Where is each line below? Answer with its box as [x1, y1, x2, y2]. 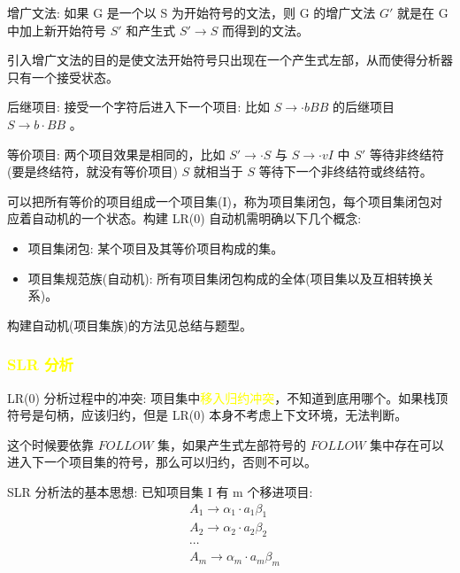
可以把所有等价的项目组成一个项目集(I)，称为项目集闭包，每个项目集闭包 [7, 191, 430, 210]
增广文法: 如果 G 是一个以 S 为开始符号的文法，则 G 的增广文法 [7, 4, 376, 21]
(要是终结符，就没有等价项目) [7, 162, 178, 181]
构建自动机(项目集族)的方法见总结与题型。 [7, 315, 252, 334]
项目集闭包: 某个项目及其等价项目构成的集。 [27, 238, 284, 257]
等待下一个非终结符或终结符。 [258, 162, 433, 181]
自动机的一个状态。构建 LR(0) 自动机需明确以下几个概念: [31, 209, 362, 228]
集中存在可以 [370, 435, 445, 453]
